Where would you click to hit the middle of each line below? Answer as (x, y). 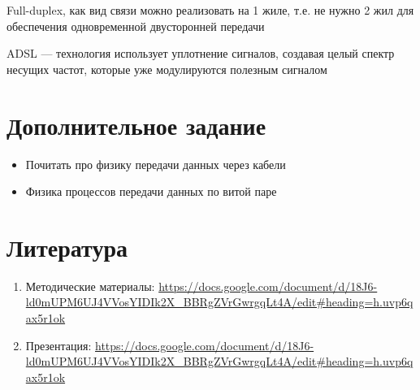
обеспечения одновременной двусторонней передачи (136, 26)
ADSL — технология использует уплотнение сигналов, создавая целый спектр (201, 53)
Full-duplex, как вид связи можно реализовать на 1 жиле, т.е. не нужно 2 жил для (210, 10)
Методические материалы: (90, 286)
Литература (67, 247)
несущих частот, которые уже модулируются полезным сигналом (167, 69)
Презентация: (58, 345)
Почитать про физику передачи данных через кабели (156, 164)
